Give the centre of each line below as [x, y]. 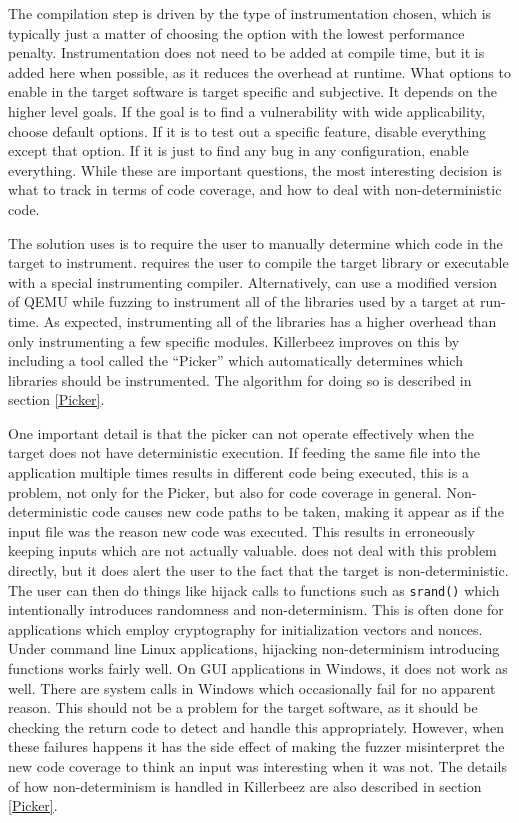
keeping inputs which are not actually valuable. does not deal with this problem [252, 550]
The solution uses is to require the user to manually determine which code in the [255, 242]
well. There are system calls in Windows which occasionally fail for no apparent [252, 687]
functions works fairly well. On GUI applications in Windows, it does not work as [258, 668]
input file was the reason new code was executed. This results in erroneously [241, 530]
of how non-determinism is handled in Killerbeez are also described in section [245, 785]
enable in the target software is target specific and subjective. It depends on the [252, 91]
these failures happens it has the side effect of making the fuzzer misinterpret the [256, 746]
